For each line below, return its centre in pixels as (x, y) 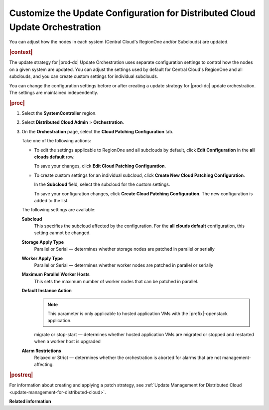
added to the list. (52, 200)
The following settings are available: (59, 210)
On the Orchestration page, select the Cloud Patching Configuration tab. (98, 131)
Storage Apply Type (43, 242)
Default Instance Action (47, 291)
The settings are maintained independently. (54, 92)
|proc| (17, 103)
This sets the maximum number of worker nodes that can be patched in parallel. (116, 281)
